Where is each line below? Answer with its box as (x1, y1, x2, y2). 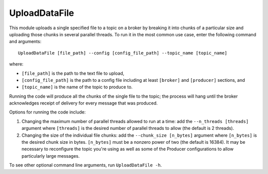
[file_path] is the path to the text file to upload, (21, 70, 125, 76)
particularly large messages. (21, 153, 80, 159)
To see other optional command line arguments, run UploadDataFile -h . (9, 162, 162, 168)
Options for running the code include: (9, 109, 86, 115)
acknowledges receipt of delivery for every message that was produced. (9, 100, 158, 106)
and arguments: (9, 39, 42, 45)
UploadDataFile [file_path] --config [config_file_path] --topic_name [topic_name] (18, 50, 228, 56)
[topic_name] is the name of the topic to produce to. (21, 84, 133, 90)
